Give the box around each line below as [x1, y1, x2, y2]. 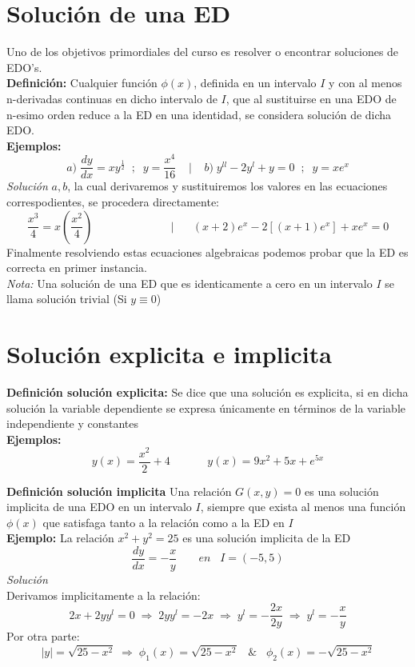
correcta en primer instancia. [6, 259, 148, 276]
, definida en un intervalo [194, 74, 317, 91]
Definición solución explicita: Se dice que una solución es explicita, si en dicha [6, 384, 409, 401]
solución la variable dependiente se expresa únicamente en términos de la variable [6, 399, 405, 416]
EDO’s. [6, 58, 42, 75]
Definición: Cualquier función [6, 74, 158, 91]
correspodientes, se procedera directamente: [6, 194, 220, 210]
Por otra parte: [6, 628, 80, 645]
